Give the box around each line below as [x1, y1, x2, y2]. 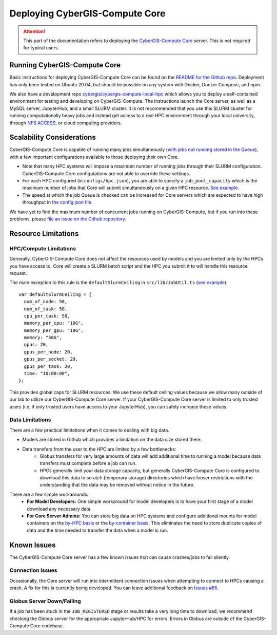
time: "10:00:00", [24, 370, 70, 377]
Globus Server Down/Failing [9, 597, 82, 605]
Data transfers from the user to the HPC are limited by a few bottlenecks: [22, 446, 176, 452]
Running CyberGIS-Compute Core [9, 61, 121, 69]
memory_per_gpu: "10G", [24, 327, 84, 333]
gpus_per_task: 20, [24, 363, 73, 369]
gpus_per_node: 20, [24, 349, 73, 354]
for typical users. [23, 45, 59, 51]
